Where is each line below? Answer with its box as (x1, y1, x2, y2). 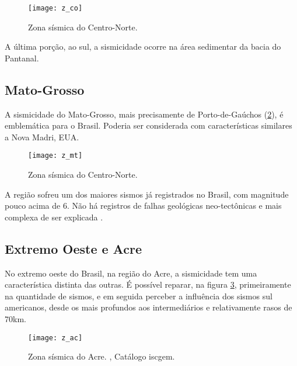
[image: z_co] (28, 4, 83, 12)
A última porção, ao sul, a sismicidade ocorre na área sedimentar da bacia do (5, 40, 281, 53)
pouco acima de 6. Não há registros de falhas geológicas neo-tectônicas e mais (5, 199, 282, 212)
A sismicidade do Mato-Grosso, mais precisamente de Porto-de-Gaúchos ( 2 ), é (5, 108, 284, 120)
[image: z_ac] (28, 333, 83, 342)
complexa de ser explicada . (5, 210, 103, 223)
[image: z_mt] (28, 151, 83, 160)
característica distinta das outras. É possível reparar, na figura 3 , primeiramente (5, 278, 291, 291)
